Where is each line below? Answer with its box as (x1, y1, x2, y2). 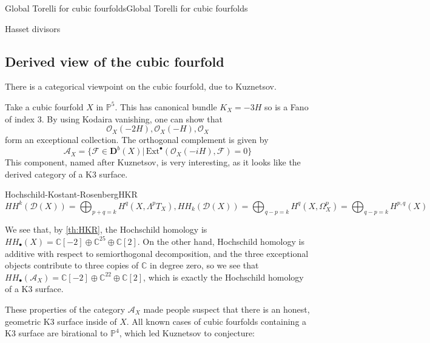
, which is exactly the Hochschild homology (143, 270, 304, 283)
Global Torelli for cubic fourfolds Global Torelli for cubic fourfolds (5, 2, 248, 14)
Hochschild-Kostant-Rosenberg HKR (5, 188, 138, 201)
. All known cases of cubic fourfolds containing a (126, 315, 307, 327)
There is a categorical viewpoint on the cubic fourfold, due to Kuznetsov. (5, 80, 277, 93)
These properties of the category (5, 302, 126, 315)
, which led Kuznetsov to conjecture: (119, 327, 255, 339)
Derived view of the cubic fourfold (5, 52, 224, 70)
